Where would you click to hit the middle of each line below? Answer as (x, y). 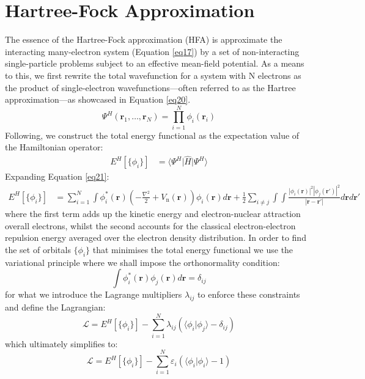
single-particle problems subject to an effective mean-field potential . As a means (155, 63)
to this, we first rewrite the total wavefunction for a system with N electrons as (153, 75)
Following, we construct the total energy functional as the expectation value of (152, 135)
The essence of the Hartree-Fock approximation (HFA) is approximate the (144, 39)
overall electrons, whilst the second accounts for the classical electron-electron (150, 225)
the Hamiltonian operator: (54, 147)
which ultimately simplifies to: (61, 343)
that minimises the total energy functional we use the (193, 249)
